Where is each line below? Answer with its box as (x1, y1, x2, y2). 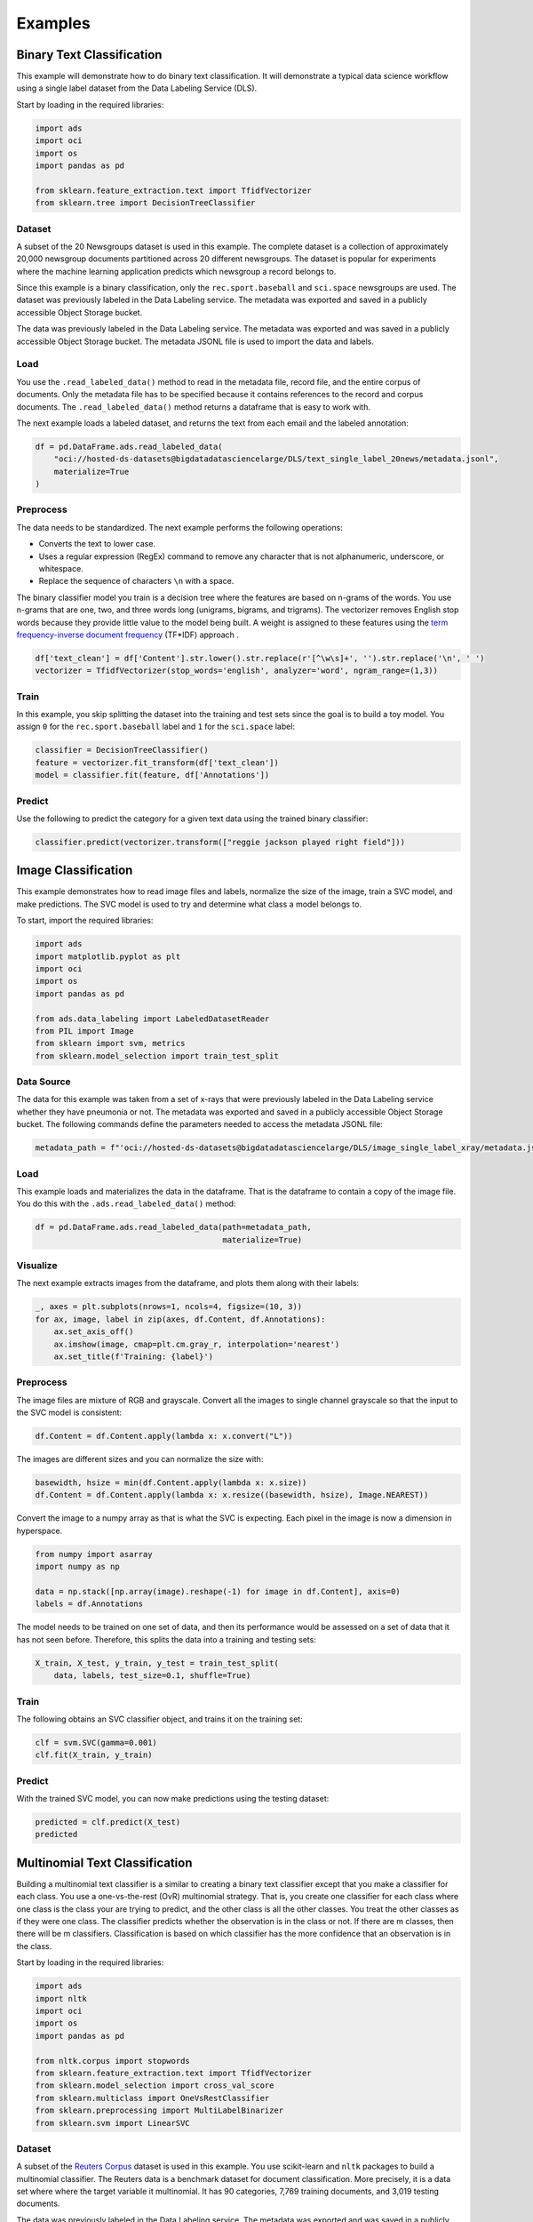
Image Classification (16, 863, 133, 878)
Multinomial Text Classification (16, 1855, 193, 1870)
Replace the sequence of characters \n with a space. (38, 576, 235, 587)
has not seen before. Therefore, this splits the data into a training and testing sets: (16, 1634, 317, 1644)
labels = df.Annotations (35, 1599, 144, 1609)
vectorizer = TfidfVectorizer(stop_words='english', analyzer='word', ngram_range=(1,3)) (35, 666, 439, 675)
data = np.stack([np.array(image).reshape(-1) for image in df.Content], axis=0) (35, 1587, 402, 1597)
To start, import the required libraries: (16, 915, 154, 926)
